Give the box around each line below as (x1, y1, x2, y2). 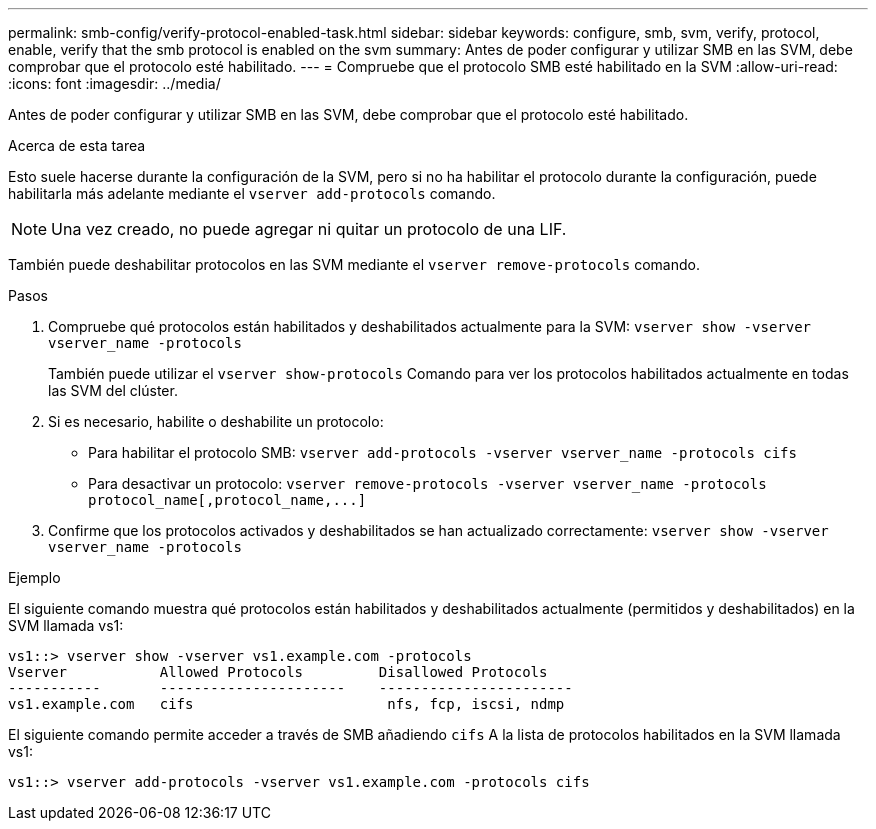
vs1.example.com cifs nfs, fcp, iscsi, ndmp (8, 696, 565, 712)
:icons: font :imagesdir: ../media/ (8, 75, 221, 92)
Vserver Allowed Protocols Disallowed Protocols (8, 664, 548, 680)
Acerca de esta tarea (8, 137, 146, 154)
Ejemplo (8, 569, 61, 586)
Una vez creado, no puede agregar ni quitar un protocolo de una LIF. (51, 219, 567, 239)
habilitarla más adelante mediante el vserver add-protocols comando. (8, 185, 496, 202)
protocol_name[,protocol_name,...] (88, 492, 367, 508)
